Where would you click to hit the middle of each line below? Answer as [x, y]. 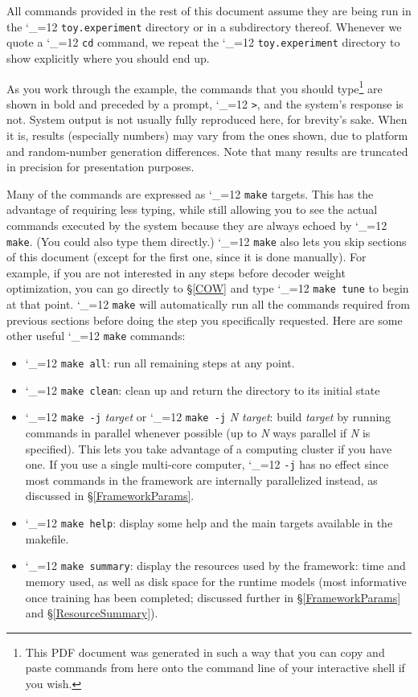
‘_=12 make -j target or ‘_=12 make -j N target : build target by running [208, 417]
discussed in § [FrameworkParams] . [110, 496]
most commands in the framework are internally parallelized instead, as [201, 480]
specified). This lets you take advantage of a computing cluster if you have [209, 448]
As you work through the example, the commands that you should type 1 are [195, 87]
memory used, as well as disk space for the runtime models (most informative [216, 581]
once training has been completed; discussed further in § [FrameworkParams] [213, 597]
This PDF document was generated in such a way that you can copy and [205, 652]
